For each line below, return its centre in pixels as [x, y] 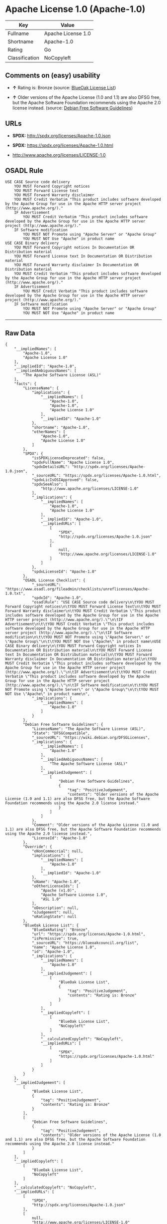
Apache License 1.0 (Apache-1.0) [75, 9]
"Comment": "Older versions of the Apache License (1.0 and [95, 825]
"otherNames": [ [48, 432]
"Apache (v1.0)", [59, 891]
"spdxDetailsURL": [51, 467]
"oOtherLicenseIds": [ [55, 886]
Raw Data [20, 333]
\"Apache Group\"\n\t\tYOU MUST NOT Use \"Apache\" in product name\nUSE [83, 642]
